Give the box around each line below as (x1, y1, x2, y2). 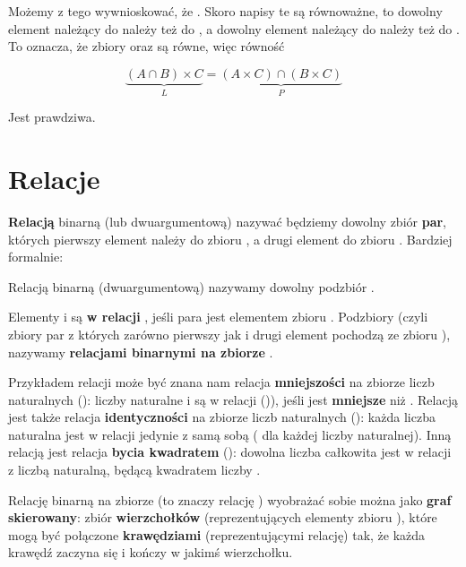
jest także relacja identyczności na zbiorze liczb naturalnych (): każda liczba (8, 408, 436, 426)
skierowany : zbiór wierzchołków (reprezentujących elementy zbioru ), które (8, 508, 437, 527)
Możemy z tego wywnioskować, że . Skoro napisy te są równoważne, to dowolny (8, 2, 443, 20)
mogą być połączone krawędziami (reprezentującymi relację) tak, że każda (8, 525, 426, 544)
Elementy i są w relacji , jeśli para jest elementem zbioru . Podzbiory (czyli (8, 307, 428, 326)
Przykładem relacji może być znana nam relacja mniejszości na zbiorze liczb (8, 373, 435, 391)
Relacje (8, 160, 100, 196)
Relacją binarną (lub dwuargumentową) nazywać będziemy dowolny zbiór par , (8, 211, 447, 230)
